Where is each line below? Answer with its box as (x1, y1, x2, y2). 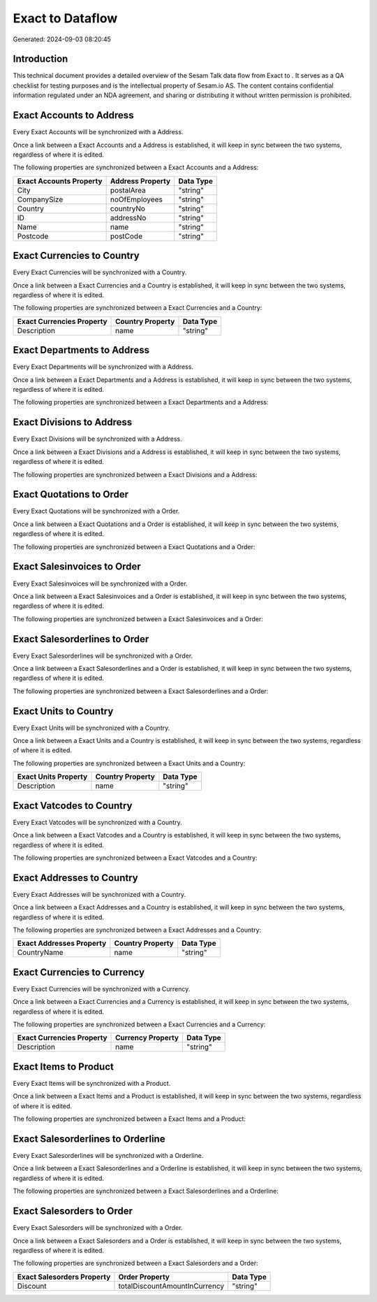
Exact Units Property (17, 772, 88, 781)
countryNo (110, 204, 146, 213)
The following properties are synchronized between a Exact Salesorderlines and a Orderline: (13, 1187, 279, 1196)
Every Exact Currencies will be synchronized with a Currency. (13, 984, 191, 993)
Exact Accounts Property (17, 176, 103, 185)
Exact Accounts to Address (13, 109, 134, 122)
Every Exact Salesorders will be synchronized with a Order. (13, 1224, 183, 1232)
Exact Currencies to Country (13, 250, 140, 262)
